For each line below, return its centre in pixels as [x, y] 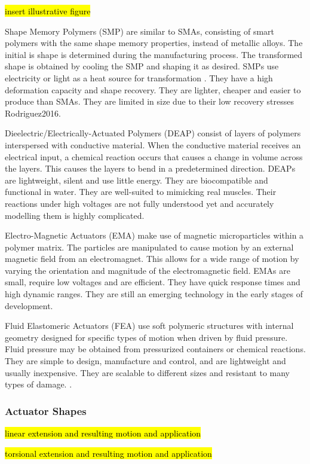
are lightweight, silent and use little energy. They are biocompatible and [136, 180]
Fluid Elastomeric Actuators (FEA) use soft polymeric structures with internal [149, 326]
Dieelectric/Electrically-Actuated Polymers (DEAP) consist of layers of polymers [153, 133]
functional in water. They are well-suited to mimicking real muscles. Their [141, 192]
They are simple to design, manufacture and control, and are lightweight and [145, 361]
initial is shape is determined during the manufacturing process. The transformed [154, 54]
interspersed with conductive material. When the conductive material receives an [153, 144]
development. [29, 305]
